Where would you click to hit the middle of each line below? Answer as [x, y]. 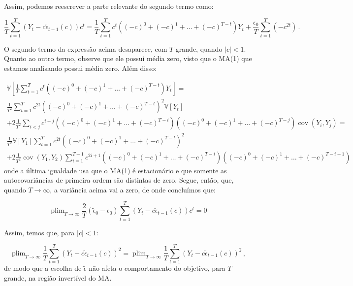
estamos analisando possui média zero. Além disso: [80, 68]
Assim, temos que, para [39, 232]
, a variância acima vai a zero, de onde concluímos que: [133, 189]
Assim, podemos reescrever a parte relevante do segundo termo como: [109, 6]
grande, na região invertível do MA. [58, 277]
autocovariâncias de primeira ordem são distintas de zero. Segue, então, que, [119, 180]
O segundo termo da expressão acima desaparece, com [86, 48]
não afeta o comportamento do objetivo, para [157, 268]
